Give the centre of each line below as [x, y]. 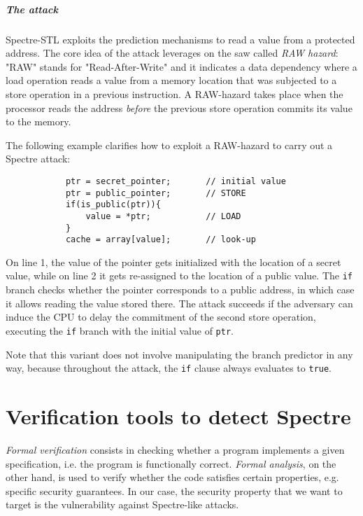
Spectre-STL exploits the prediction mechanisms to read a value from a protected [180, 39]
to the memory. [38, 121]
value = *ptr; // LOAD [163, 216]
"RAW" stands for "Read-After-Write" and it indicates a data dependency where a [181, 66]
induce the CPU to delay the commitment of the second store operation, [161, 317]
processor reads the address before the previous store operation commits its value [179, 107]
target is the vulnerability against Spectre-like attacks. [122, 504]
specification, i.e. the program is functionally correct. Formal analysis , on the [171, 463]
